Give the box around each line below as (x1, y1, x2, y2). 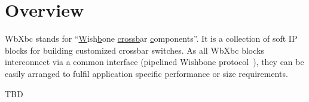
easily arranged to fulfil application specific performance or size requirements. (5, 67, 288, 79)
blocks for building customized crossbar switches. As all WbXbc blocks (5, 44, 264, 56)
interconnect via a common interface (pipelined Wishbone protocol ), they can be (5, 55, 304, 68)
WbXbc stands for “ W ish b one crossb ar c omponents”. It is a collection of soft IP (5, 32, 298, 45)
